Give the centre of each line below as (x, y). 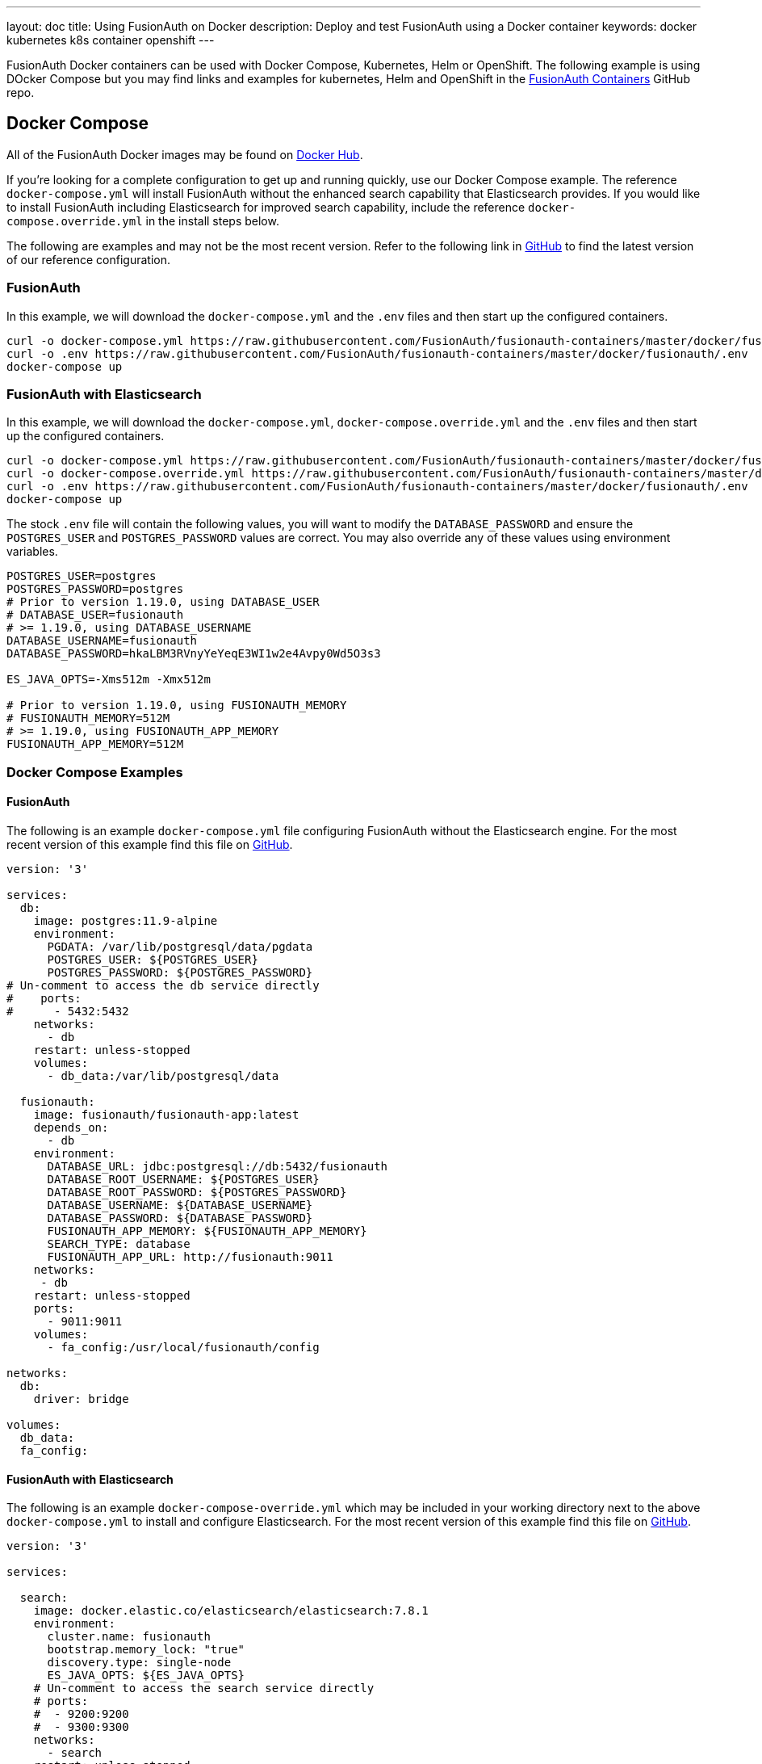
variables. (32, 552)
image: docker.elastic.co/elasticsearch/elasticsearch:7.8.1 (231, 1611)
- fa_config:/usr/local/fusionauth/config (183, 1347)
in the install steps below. (212, 220)
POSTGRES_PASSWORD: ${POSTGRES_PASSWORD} (180, 972)
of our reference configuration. (88, 259)
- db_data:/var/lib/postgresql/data (163, 1075)
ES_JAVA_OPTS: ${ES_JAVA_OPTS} (146, 1676)
